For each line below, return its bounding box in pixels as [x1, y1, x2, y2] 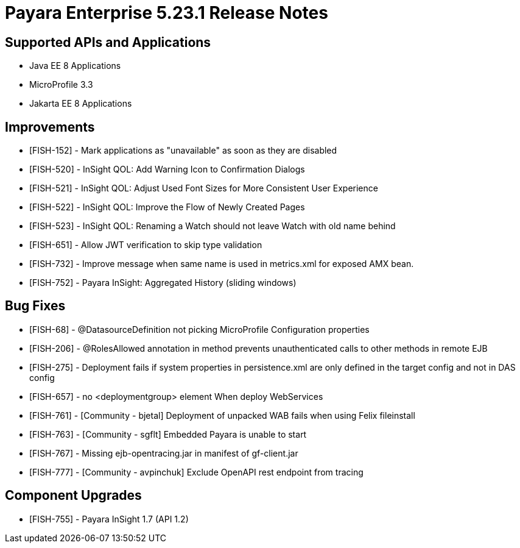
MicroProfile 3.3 [29, 79, 93, 90]
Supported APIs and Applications [5, 34, 211, 50]
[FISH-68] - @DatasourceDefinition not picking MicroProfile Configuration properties [29, 324, 370, 335]
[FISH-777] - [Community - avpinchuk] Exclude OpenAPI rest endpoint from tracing [29, 466, 364, 477]
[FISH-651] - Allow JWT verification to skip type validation [29, 240, 262, 251]
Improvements [5, 119, 95, 135]
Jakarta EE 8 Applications [29, 98, 132, 109]
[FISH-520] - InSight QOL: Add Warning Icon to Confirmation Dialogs [29, 164, 305, 175]
